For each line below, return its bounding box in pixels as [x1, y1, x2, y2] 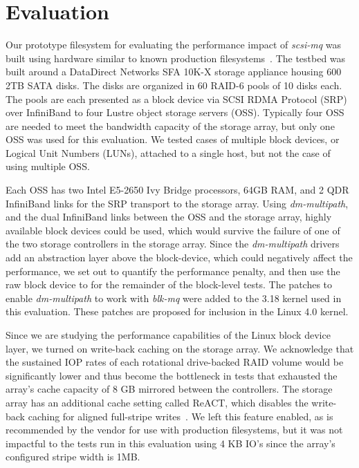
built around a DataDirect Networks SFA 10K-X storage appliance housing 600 [6, 64, 342, 79]
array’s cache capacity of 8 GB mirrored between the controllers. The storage [6, 382, 333, 396]
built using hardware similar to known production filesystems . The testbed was [6, 50, 346, 65]
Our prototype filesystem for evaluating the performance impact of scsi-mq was [6, 37, 341, 52]
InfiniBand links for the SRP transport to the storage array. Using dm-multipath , [6, 196, 349, 210]
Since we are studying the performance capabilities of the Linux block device [6, 328, 331, 341]
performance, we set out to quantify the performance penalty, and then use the [6, 263, 340, 278]
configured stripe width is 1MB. [6, 449, 140, 464]
